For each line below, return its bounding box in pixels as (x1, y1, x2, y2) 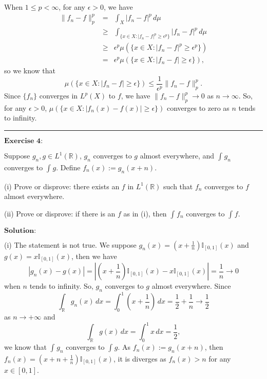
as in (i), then (123, 208, 167, 218)
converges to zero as (166, 102, 230, 113)
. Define (56, 162, 81, 172)
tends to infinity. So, (29, 281, 93, 291)
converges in (39, 90, 78, 101)
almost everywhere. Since (151, 281, 231, 291)
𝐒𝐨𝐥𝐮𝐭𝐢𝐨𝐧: (4, 227, 36, 234)
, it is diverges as (113, 353, 166, 364)
